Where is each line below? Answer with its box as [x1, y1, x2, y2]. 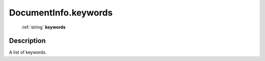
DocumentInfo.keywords [9, 7, 113, 18]
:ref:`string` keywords [21, 24, 66, 30]
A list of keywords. [9, 49, 47, 55]
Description [9, 37, 46, 45]
